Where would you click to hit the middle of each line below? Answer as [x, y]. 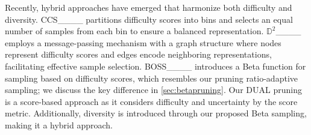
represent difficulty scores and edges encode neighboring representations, [138, 54]
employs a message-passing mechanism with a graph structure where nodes [143, 42]
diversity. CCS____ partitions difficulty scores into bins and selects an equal [149, 19]
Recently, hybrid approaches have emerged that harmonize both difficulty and [149, 7]
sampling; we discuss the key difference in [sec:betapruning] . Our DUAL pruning [153, 90]
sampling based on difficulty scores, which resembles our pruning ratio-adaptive [151, 78]
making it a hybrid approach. [59, 124]
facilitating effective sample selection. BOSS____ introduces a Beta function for [155, 66]
